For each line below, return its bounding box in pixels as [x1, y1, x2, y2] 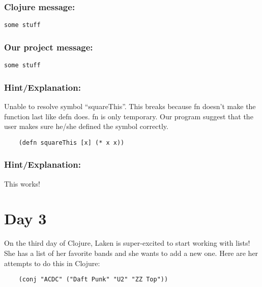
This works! [4, 178, 40, 189]
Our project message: [4, 40, 93, 53]
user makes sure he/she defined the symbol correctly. [4, 121, 168, 132]
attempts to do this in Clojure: [4, 257, 100, 268]
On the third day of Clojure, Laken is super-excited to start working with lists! [4, 238, 250, 248]
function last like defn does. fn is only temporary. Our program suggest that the [4, 111, 253, 121]
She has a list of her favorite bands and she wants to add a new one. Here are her [4, 247, 258, 258]
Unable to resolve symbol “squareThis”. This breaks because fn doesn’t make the [4, 100, 256, 111]
